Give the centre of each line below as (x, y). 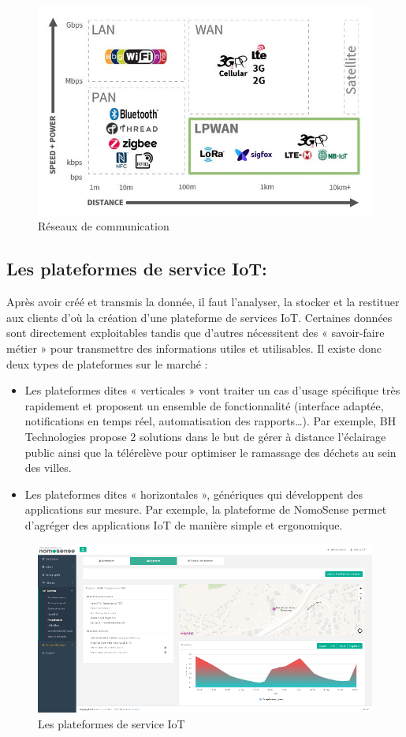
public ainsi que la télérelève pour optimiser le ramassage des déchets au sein (210, 452)
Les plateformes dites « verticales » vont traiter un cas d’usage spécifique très (212, 390)
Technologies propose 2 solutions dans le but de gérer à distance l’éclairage (205, 436)
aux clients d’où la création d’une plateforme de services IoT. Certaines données (199, 317)
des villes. (48, 468)
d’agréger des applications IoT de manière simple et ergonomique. (184, 524)
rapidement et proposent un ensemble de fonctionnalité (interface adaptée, (204, 405)
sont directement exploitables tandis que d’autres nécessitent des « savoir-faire (196, 333)
